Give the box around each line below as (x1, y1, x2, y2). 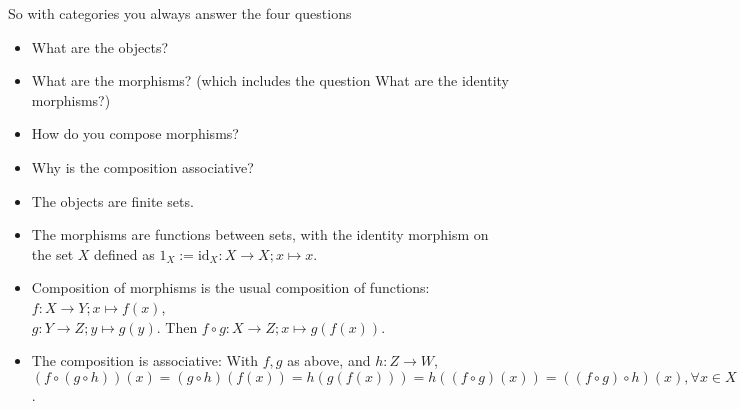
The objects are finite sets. (31, 190, 194, 211)
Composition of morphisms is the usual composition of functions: (31, 277, 430, 298)
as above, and (287, 350, 371, 371)
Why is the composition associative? (31, 156, 254, 177)
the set (31, 243, 74, 264)
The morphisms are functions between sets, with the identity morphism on (31, 224, 489, 245)
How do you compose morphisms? (31, 123, 239, 144)
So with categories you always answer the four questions (8, 3, 352, 23)
